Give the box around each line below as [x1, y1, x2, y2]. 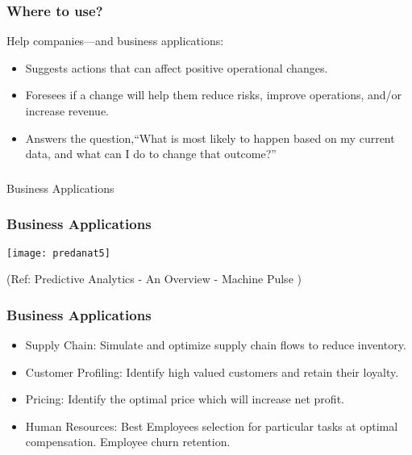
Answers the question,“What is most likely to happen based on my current [25, 129, 395, 146]
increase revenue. [25, 102, 109, 119]
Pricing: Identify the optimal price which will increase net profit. [25, 390, 344, 407]
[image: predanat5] [6, 247, 110, 259]
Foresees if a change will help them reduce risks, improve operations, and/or [25, 86, 402, 103]
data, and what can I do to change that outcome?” [25, 145, 277, 162]
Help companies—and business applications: [6, 32, 224, 49]
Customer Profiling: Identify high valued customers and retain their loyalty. [25, 363, 399, 380]
